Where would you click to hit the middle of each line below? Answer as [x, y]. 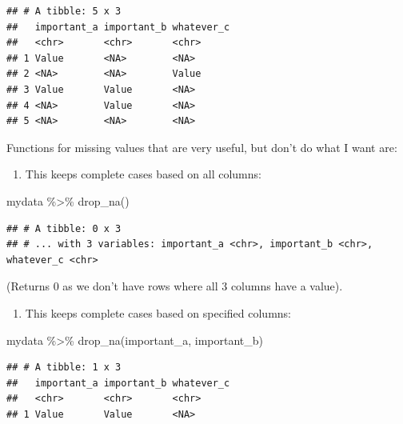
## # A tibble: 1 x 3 [64, 368]
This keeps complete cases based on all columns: [143, 174]
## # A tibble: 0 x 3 [64, 228]
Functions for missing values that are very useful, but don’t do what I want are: [202, 147]
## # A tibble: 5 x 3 [64, 11]
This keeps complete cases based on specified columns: [158, 312]
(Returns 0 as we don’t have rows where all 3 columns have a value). [175, 286]
